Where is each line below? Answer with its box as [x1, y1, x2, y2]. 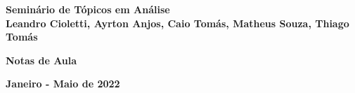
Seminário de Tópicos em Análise [6, 2, 170, 16]
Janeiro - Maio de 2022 [6, 76, 120, 91]
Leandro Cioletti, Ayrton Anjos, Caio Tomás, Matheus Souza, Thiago [6, 15, 349, 30]
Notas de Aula [6, 52, 77, 67]
